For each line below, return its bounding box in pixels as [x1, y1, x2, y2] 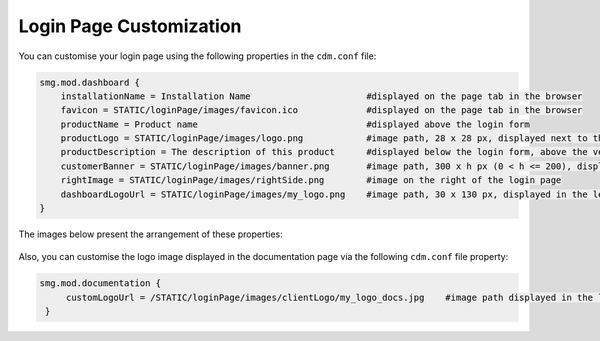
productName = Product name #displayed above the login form [60, 118, 530, 130]
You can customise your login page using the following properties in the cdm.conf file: [18, 50, 377, 62]
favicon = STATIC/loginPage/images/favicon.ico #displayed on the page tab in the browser [60, 105, 583, 116]
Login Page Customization [18, 15, 242, 37]
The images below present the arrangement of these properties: [18, 228, 284, 240]
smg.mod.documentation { [39, 278, 162, 289]
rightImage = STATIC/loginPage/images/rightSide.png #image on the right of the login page [60, 175, 562, 186]
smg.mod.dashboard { [39, 76, 140, 88]
